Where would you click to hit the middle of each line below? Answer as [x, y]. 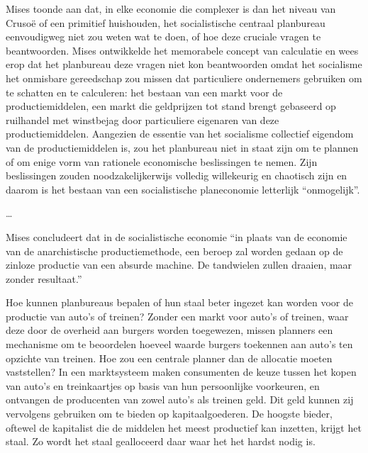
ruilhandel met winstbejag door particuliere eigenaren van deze [143, 119]
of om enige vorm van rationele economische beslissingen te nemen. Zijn [162, 161]
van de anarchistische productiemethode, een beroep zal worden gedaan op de [174, 251]
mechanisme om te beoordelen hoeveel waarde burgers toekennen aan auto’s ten [179, 344]
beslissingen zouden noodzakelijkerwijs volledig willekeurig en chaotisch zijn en [177, 175]
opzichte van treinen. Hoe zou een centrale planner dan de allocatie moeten [169, 358]
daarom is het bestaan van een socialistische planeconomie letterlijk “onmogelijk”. [183, 189]
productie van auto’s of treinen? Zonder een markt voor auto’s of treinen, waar [177, 316]
